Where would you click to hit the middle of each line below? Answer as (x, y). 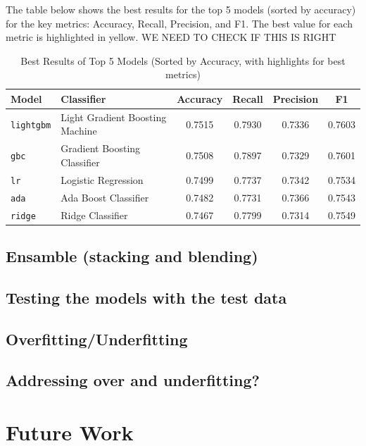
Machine (79, 131)
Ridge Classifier (94, 215)
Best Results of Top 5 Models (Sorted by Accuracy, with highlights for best (183, 60)
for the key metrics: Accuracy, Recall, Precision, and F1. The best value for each (179, 23)
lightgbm (31, 125)
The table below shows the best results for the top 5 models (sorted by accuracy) (181, 9)
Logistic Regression (102, 179)
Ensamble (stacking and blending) (132, 256)
